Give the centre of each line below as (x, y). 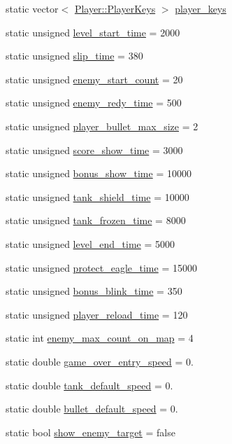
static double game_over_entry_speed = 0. (100, 361)
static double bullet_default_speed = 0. (92, 409)
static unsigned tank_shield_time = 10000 (97, 196)
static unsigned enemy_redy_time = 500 (94, 103)
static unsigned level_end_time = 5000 (90, 243)
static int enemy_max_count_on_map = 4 (100, 338)
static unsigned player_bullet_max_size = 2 (102, 126)
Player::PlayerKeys (115, 8)
